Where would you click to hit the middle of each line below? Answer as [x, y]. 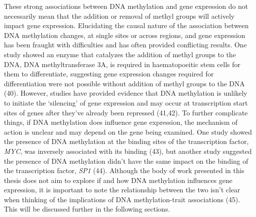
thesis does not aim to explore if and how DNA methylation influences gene [118, 180]
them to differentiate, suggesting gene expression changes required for [109, 74]
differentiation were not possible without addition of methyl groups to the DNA [125, 83]
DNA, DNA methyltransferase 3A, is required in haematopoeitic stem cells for [122, 64]
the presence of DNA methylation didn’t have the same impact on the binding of [126, 161]
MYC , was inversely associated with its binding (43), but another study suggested [128, 151]
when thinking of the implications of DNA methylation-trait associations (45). [122, 199]
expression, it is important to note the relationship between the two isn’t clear [122, 190]
